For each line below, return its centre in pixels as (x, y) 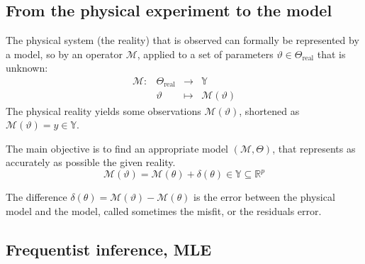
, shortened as (269, 110)
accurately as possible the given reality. (91, 162)
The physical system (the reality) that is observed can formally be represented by (182, 40)
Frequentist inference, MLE (109, 249)
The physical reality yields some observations (103, 110)
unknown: (27, 68)
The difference (36, 197)
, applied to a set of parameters (205, 54)
